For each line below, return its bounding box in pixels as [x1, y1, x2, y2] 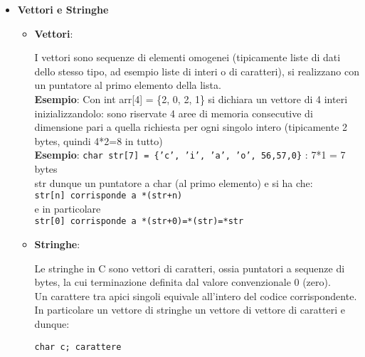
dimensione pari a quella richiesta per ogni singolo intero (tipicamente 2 [34, 119, 348, 134]
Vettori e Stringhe [17, 2, 109, 16]
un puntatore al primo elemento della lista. [34, 78, 221, 92]
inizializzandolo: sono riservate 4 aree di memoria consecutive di [34, 105, 313, 120]
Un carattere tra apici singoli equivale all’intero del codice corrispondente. [34, 288, 357, 303]
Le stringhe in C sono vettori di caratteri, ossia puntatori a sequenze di [34, 260, 345, 275]
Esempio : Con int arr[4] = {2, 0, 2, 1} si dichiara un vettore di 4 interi [34, 91, 348, 106]
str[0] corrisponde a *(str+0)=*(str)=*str [34, 216, 244, 227]
